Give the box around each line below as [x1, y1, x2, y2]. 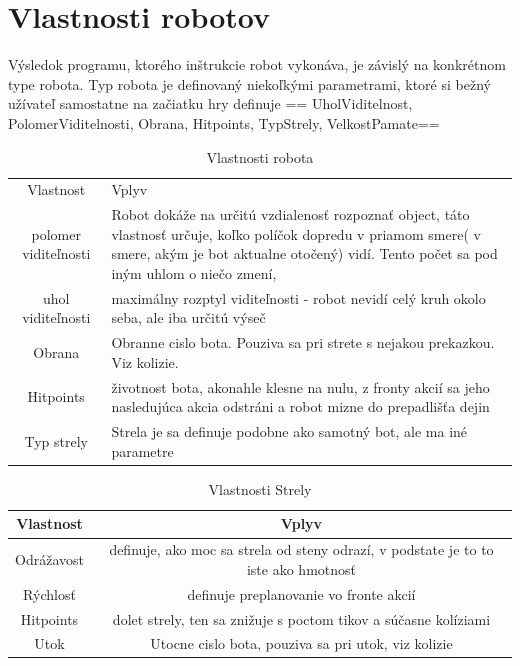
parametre [111, 440, 174, 461]
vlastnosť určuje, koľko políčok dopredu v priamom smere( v [111, 223, 481, 244]
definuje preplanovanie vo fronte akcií [187, 583, 416, 604]
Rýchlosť [23, 583, 76, 604]
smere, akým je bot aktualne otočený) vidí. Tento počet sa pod [111, 243, 498, 264]
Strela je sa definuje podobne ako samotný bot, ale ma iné [111, 421, 468, 442]
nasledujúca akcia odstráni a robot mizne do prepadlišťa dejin [111, 396, 490, 417]
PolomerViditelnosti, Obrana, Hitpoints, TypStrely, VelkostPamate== [8, 112, 440, 133]
